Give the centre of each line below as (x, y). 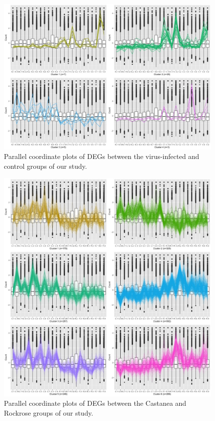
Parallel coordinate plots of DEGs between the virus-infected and (102, 156)
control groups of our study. (45, 166)
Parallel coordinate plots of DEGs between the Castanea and (95, 403)
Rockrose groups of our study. (49, 413)
